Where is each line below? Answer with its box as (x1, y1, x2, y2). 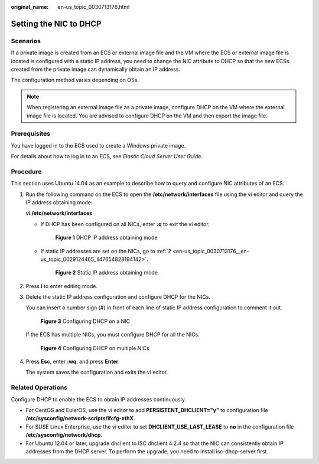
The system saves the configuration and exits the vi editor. (25, 369, 168, 376)
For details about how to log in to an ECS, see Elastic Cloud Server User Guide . (11, 153, 203, 160)
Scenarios (11, 37, 41, 45)
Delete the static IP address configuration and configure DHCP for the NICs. (25, 293, 211, 300)
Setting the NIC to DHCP (11, 18, 102, 29)
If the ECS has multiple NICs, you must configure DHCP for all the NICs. (25, 331, 200, 338)
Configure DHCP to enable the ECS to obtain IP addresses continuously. (11, 396, 186, 403)
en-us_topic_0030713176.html (57, 4, 130, 10)
